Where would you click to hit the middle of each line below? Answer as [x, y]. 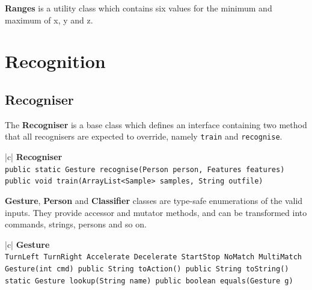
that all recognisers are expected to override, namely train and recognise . [144, 136]
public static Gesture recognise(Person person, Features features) [145, 169]
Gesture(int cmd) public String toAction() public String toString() [147, 269]
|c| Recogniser [34, 157]
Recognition [55, 61]
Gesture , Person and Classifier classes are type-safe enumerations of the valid [154, 200]
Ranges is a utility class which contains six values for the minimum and [139, 8]
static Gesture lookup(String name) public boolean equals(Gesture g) [149, 281]
